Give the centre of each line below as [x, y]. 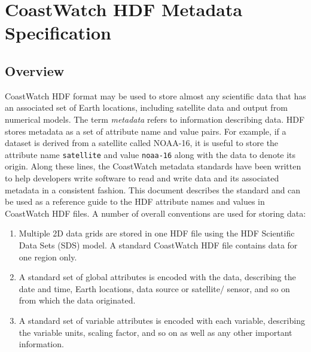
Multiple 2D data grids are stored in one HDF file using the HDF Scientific [157, 233]
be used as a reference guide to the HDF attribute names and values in [135, 201]
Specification [58, 33]
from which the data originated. [77, 300]
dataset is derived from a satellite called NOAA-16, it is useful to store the [142, 143]
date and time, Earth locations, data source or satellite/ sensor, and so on [154, 288]
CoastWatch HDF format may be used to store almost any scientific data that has [155, 95]
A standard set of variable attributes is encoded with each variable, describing [162, 320]
